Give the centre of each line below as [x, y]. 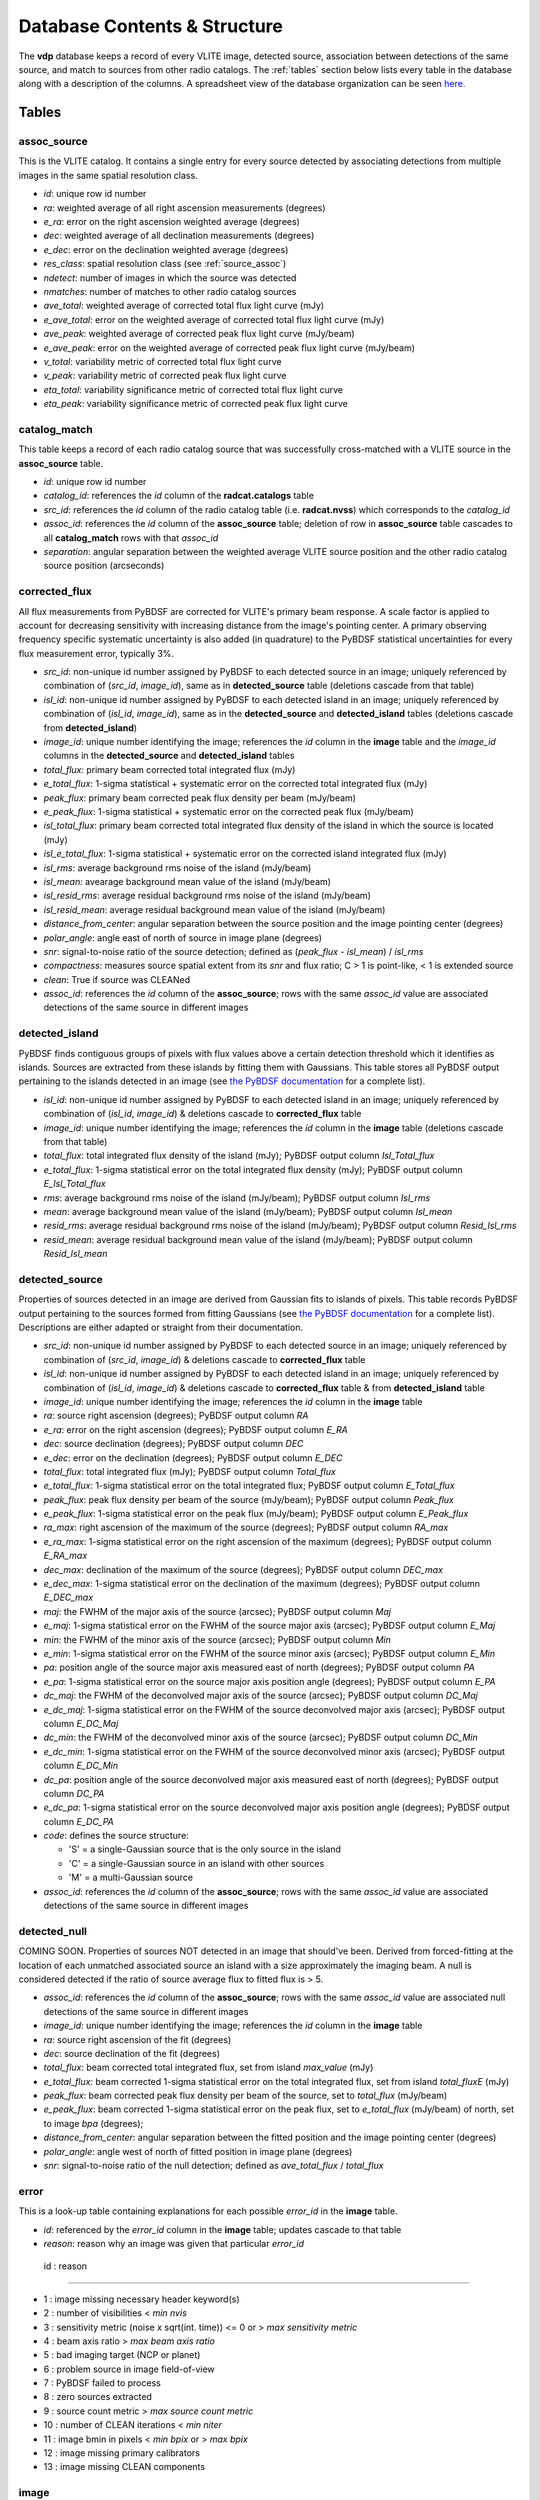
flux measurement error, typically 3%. [96, 653]
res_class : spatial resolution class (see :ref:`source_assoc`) [165, 264]
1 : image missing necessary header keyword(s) [141, 2299]
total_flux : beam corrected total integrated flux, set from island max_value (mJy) [208, 2067]
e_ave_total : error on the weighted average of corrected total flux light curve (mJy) [214, 319]
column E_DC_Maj [81, 1723]
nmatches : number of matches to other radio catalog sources [170, 291]
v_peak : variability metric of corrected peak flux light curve [165, 376]
